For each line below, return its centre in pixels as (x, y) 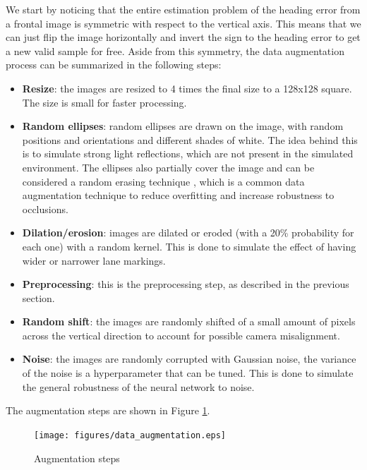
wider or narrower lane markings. (94, 260)
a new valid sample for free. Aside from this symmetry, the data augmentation (175, 50)
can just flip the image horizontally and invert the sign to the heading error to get (183, 37)
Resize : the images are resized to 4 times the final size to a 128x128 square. (187, 88)
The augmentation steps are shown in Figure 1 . (108, 410)
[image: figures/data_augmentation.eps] (130, 435)
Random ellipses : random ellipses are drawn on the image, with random (183, 126)
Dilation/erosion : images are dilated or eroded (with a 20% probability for (188, 233)
